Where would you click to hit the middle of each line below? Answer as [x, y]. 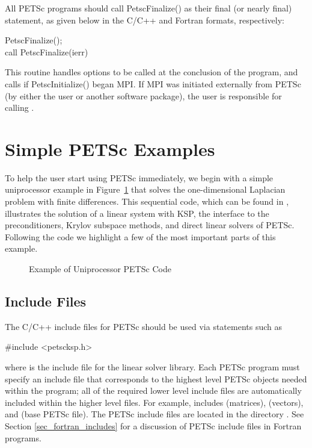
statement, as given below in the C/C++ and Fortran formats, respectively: [145, 20]
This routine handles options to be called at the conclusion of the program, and [151, 72]
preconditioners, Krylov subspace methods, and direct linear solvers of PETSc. [150, 225]
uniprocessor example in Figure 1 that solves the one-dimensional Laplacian [145, 189]
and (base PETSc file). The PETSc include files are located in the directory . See [154, 414]
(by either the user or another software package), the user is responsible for [143, 95]
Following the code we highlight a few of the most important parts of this [140, 236]
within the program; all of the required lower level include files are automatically [153, 390]
